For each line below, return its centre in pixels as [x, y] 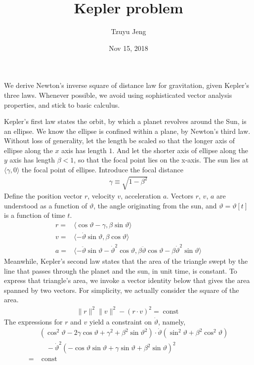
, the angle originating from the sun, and [155, 205]
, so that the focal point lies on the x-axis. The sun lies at [161, 160]
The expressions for [33, 321]
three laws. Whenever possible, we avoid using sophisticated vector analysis [118, 95]
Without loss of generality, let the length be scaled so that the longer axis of [120, 141]
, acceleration [141, 196]
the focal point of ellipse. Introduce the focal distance [103, 170]
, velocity [101, 196]
